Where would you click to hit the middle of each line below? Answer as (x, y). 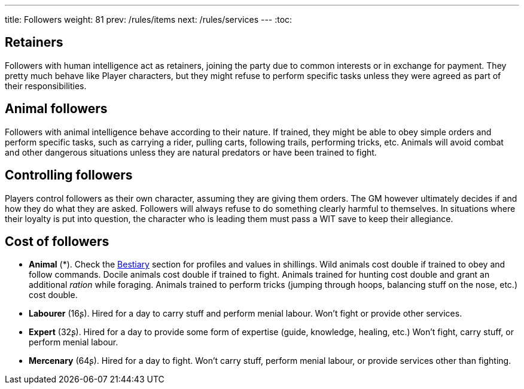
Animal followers (56, 109)
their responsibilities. (46, 86)
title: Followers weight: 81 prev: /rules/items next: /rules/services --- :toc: (149, 19)
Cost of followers (57, 241)
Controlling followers (69, 175)
